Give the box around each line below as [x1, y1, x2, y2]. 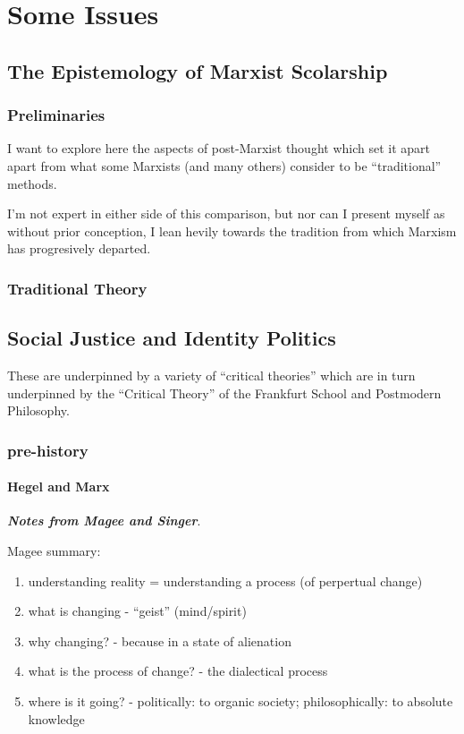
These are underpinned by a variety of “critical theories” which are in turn [7, 365, 416, 384]
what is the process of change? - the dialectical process [28, 661, 328, 680]
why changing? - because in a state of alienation [28, 631, 291, 650]
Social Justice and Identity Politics [7, 324, 336, 352]
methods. [7, 174, 57, 192]
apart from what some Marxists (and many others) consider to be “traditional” [7, 156, 442, 175]
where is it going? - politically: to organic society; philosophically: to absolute [28, 691, 453, 710]
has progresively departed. [7, 239, 151, 258]
